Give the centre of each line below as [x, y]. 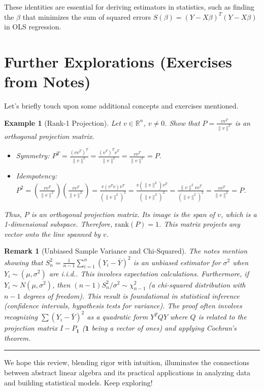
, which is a [239, 214]
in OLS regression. [33, 27]
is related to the [222, 317]
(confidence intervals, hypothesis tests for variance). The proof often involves [123, 306]
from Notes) [47, 81]
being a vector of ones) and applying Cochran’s [164, 328]
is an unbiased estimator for [177, 262]
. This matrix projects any [200, 224]
